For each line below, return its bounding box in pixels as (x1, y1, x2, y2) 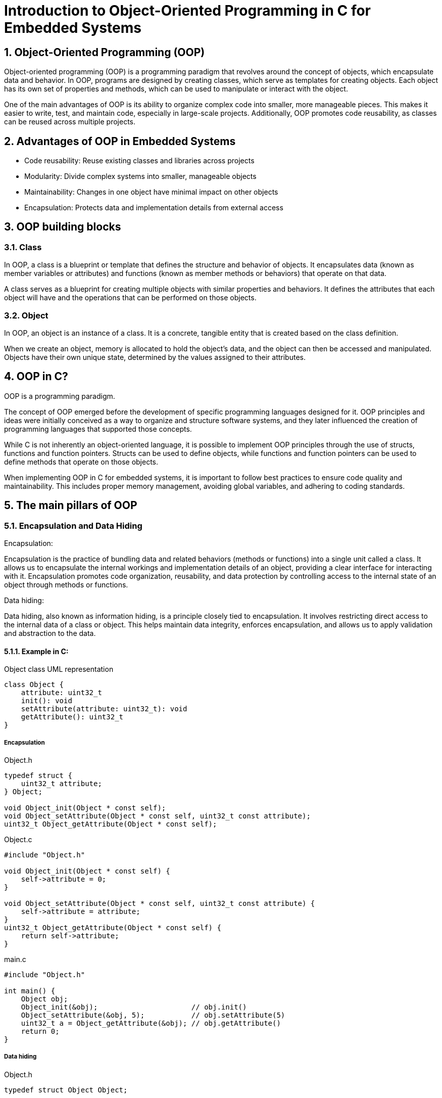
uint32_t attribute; (21, 780, 102, 788)
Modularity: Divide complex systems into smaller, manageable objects (24, 172, 257, 181)
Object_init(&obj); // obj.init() (21, 1003, 247, 1012)
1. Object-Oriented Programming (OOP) (4, 45, 205, 59)
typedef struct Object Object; (4, 1085, 128, 1094)
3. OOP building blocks (4, 220, 121, 234)
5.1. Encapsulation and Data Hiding (4, 520, 142, 531)
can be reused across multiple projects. (4, 117, 136, 126)
